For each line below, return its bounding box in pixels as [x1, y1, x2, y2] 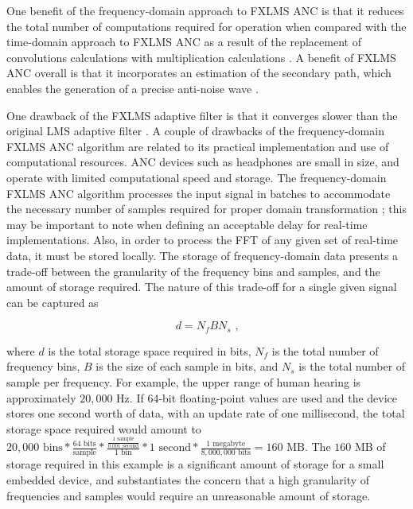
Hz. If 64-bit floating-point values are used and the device [116, 389, 398, 406]
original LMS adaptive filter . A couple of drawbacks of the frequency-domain [6, 122, 384, 139]
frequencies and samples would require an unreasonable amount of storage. [6, 487, 371, 503]
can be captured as [6, 293, 99, 310]
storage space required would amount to [6, 420, 201, 437]
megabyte [212, 439, 246, 448]
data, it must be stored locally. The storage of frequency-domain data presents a [6, 247, 399, 263]
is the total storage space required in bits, [48, 342, 251, 359]
